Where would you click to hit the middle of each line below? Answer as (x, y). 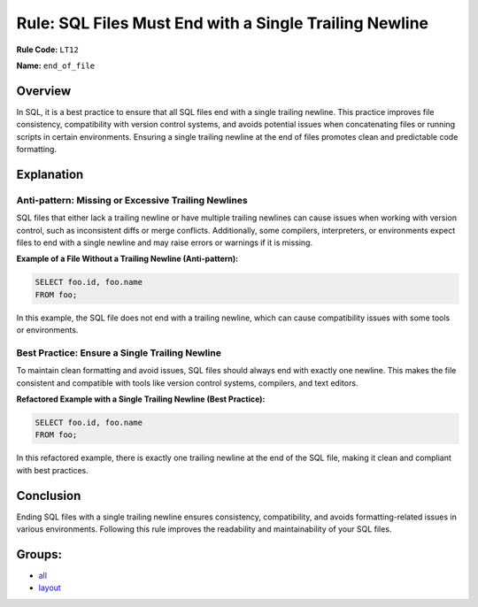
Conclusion (49, 496)
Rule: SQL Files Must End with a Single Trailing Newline (223, 23)
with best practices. (52, 470)
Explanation (50, 174)
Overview (44, 91)
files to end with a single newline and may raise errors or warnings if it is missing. (165, 242)
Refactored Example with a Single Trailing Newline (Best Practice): (141, 399)
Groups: (39, 554)
